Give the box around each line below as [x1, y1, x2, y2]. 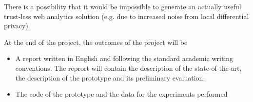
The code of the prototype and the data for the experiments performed [15, 89, 228, 99]
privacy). [4, 20, 30, 31]
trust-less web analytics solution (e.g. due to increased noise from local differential [4, 11, 249, 21]
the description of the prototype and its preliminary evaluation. [15, 72, 205, 82]
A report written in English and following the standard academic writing [15, 53, 234, 63]
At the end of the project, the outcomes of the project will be [4, 37, 188, 47]
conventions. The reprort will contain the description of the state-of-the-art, [15, 62, 242, 73]
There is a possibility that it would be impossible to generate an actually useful [4, 1, 241, 11]
